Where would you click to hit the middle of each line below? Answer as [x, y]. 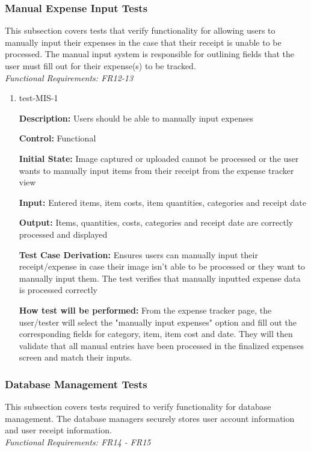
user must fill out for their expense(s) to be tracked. [100, 66]
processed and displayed [63, 234]
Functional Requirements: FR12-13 [69, 77]
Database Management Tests [76, 384]
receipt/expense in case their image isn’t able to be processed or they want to [162, 266]
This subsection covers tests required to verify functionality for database [138, 407]
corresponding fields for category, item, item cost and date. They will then [156, 334]
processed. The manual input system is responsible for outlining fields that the [150, 54]
